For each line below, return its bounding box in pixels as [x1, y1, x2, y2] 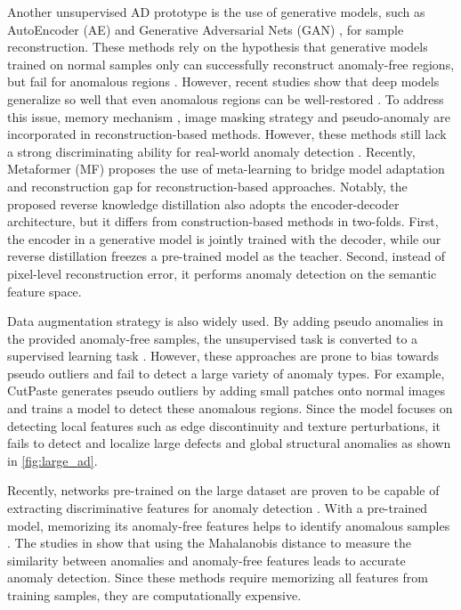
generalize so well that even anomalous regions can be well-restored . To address [7, 89, 444, 108]
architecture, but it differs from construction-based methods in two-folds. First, [7, 212, 439, 231]
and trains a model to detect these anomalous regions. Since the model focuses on [7, 399, 453, 418]
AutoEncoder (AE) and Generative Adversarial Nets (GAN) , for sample [7, 20, 404, 38]
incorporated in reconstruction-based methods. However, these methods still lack [7, 125, 447, 143]
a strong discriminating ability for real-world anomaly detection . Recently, [7, 142, 416, 160]
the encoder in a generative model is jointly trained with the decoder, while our [7, 229, 441, 248]
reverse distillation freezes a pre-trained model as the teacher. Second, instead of [7, 247, 446, 265]
